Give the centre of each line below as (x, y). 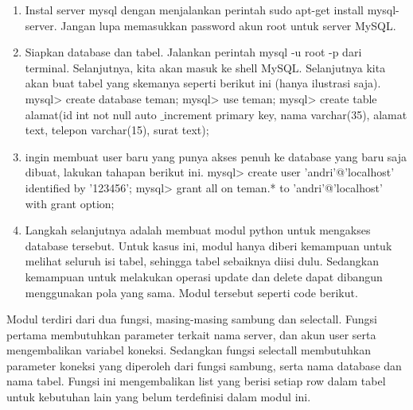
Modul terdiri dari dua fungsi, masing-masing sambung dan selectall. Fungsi (192, 319)
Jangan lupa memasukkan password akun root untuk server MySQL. (228, 25)
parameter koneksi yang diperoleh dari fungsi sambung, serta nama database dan (204, 365)
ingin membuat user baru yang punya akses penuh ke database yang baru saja (216, 156)
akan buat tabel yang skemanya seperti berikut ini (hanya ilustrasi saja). (203, 83)
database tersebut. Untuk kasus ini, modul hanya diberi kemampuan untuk (208, 245)
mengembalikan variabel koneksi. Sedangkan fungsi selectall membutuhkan (189, 350)
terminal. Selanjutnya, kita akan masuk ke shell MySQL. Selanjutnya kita (205, 67)
